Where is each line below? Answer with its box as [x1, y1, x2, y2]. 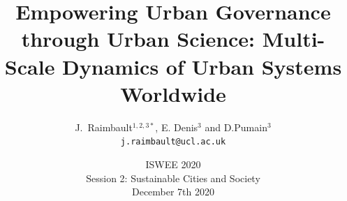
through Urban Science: [21, 24, 256, 53]
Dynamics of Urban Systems [62, 52, 342, 80]
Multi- [262, 24, 325, 53]
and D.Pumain [205, 119, 267, 134]
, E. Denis [155, 119, 198, 134]
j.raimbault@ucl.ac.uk [120, 137, 226, 147]
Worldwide [120, 79, 226, 107]
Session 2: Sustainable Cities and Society [86, 170, 260, 185]
